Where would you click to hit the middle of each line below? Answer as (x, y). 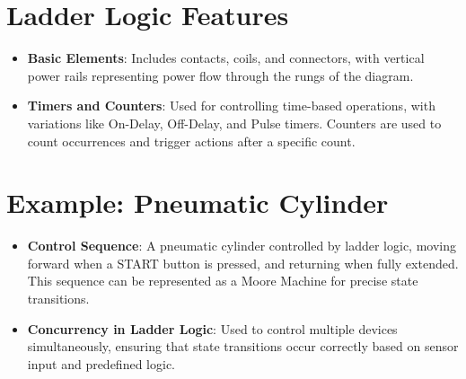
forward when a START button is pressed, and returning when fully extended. (243, 263)
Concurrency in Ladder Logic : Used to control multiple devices (212, 328)
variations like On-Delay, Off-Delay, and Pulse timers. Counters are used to (234, 123)
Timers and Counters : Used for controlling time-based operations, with (231, 106)
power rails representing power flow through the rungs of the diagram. (220, 75)
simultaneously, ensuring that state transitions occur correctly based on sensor (243, 346)
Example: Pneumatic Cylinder (198, 203)
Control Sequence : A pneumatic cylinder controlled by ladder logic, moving (242, 246)
